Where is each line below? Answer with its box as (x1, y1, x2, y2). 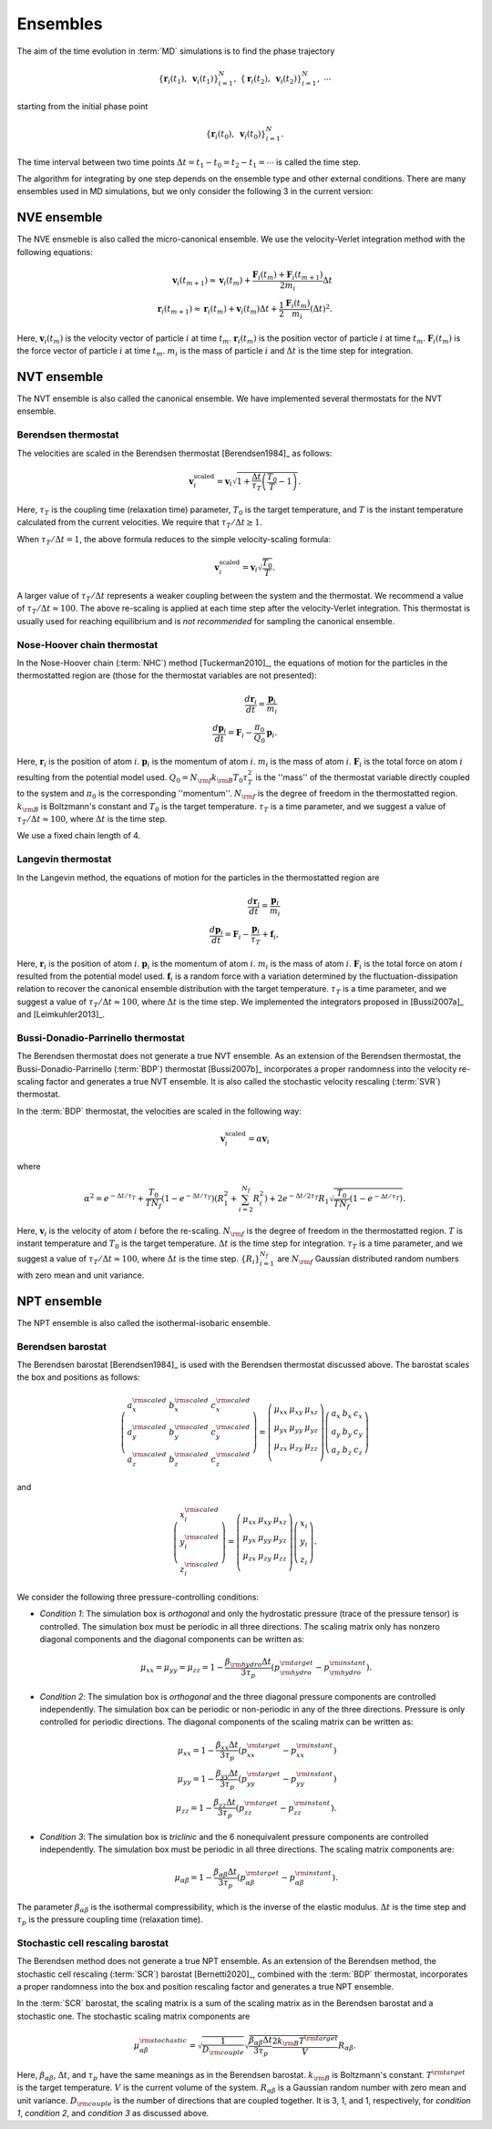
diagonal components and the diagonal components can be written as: (39, 1634, 305, 1645)
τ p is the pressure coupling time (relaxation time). (16, 1914, 204, 1927)
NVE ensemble (16, 210, 103, 225)
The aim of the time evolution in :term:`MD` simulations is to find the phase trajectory (16, 46, 335, 57)
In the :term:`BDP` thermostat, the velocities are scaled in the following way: (16, 1106, 302, 1116)
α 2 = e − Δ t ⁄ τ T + (83, 1192, 145, 1203)
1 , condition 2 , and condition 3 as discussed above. (16, 2108, 210, 2119)
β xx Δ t (215, 1739, 239, 1752)
